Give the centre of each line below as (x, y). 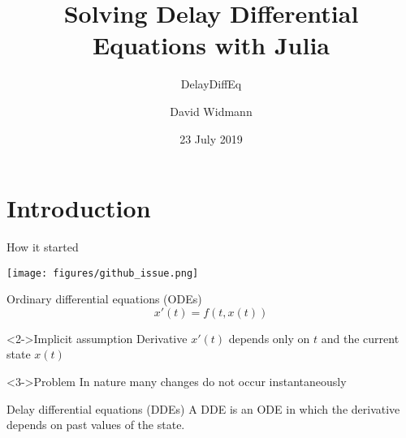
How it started (43, 247)
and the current (360, 338)
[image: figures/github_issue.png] (103, 273)
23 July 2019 (211, 138)
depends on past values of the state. (96, 425)
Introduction (79, 208)
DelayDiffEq (211, 84)
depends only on (269, 338)
